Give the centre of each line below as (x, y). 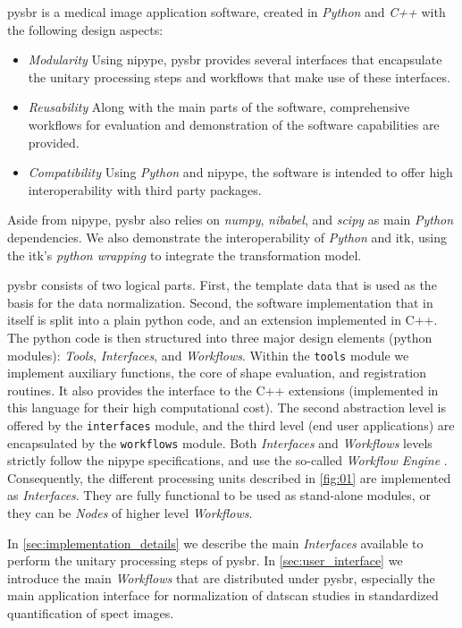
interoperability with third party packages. (145, 189)
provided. (54, 142)
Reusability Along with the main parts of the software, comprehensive (219, 107)
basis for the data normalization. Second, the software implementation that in (220, 302)
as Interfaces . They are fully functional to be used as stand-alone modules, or (219, 495)
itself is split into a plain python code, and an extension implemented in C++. (223, 320)
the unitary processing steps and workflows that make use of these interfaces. (239, 76)
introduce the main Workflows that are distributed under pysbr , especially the (221, 577)
